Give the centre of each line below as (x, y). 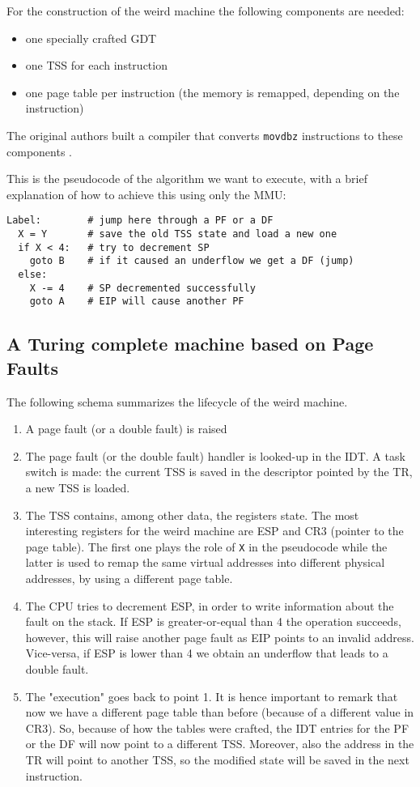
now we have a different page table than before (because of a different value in (220, 712)
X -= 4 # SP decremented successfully (142, 288)
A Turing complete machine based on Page (190, 344)
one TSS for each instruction (96, 65)
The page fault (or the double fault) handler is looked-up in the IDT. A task (215, 455)
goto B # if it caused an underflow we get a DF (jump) (192, 261)
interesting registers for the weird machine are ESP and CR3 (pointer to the (214, 531)
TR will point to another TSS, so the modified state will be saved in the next (217, 759)
